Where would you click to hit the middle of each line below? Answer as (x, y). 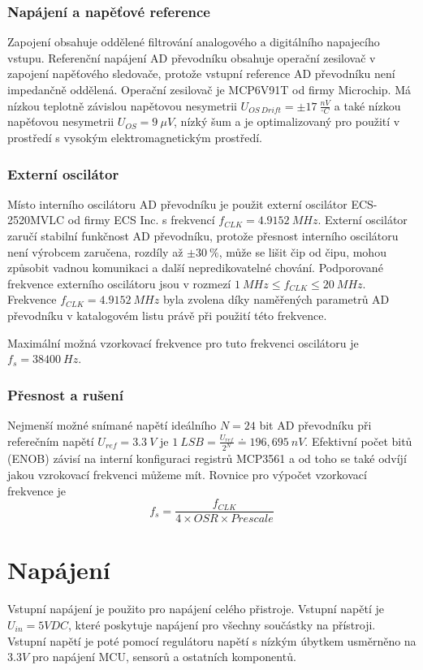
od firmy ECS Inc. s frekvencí (141, 220)
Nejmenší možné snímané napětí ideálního (112, 424)
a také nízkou (367, 105)
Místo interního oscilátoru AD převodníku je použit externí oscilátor (177, 203)
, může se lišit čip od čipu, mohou (302, 251)
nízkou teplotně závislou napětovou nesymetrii (122, 105)
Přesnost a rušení (65, 394)
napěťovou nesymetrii (61, 121)
